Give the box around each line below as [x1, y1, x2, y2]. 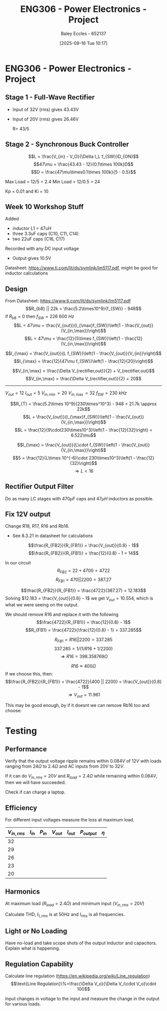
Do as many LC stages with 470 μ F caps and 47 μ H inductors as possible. [5, 495, 154, 501]
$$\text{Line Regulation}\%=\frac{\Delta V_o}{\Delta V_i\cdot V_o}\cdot [10, 981, 157, 987]
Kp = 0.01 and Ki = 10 [5, 188, 49, 194]
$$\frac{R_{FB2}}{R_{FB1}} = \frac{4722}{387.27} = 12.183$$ [20, 587, 147, 593]
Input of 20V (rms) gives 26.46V [12, 116, 79, 122]
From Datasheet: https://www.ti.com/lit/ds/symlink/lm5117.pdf [5, 298, 131, 304]
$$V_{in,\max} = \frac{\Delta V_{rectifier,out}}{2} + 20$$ [25, 375, 142, 381]
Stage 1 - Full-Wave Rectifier [5, 93, 95, 102]
